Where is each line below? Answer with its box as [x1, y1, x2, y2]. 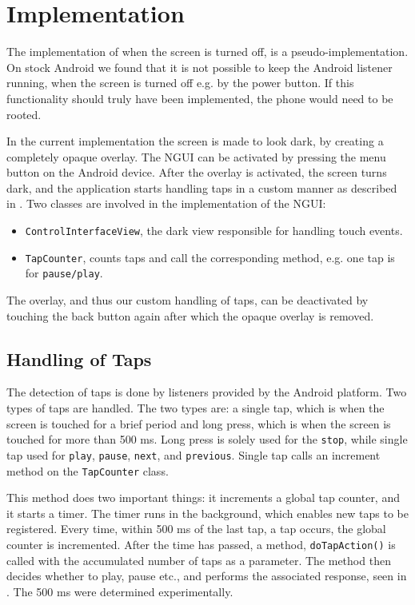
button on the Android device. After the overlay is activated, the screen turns [6, 164, 387, 181]
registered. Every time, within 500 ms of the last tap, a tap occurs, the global [6, 520, 386, 537]
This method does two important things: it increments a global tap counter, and [6, 489, 400, 506]
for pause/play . [25, 265, 103, 281]
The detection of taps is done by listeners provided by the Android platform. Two [6, 384, 407, 400]
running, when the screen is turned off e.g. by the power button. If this [6, 74, 354, 91]
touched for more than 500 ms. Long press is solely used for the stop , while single [6, 431, 408, 448]
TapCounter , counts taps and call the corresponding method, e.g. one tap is [25, 249, 395, 265]
